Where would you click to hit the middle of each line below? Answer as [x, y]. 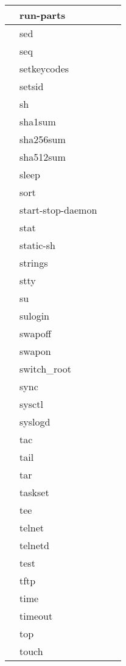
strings [34, 263]
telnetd [34, 545]
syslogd [35, 422]
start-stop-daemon [58, 210]
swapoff [36, 333]
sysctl [31, 404]
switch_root [46, 369]
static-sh [37, 245]
